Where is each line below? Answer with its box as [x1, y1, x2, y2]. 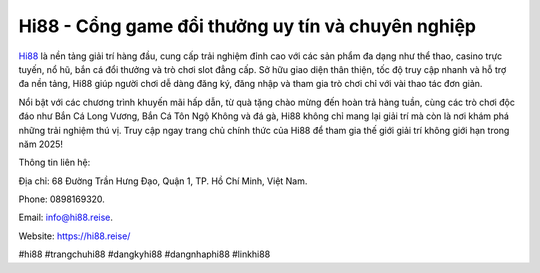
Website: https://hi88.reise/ [18, 230, 131, 242]
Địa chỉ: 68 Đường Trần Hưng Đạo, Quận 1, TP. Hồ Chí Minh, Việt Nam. [18, 175, 308, 187]
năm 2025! [18, 138, 64, 150]
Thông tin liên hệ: [18, 156, 91, 169]
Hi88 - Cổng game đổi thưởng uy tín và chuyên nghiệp [18, 15, 477, 37]
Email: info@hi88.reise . [18, 211, 114, 224]
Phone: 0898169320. [18, 193, 105, 205]
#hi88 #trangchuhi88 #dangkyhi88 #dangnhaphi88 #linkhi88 [18, 248, 271, 260]
